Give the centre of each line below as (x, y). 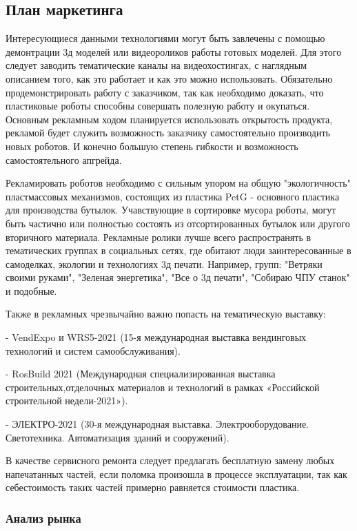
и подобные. (31, 290)
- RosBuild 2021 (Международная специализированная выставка (141, 374)
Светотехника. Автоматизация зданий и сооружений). (118, 437)
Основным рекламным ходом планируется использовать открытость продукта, (169, 119)
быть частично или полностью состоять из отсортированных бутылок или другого (178, 223)
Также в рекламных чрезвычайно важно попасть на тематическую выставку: (166, 314)
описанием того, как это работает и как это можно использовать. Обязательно (169, 78)
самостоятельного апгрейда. (64, 159)
